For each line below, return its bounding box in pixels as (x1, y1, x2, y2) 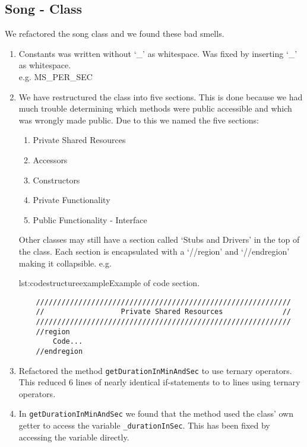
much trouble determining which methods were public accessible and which (18, 102, 292, 115)
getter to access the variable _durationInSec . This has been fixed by (18, 419, 270, 432)
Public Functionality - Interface (33, 213, 147, 226)
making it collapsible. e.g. (18, 256, 112, 269)
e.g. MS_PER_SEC (18, 70, 93, 83)
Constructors (33, 173, 80, 186)
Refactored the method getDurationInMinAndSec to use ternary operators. (18, 364, 292, 376)
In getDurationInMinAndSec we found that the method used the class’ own (18, 407, 294, 420)
